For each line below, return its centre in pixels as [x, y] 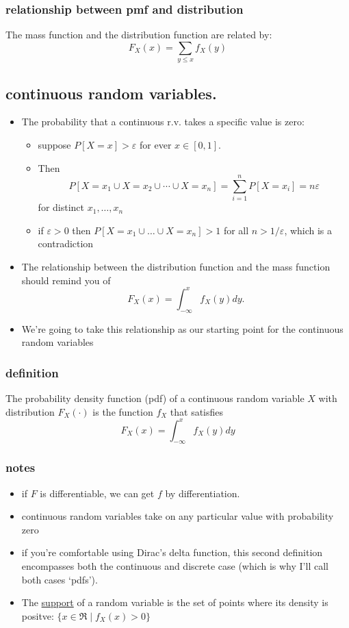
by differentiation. [203, 493]
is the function [123, 411]
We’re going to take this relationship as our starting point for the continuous [182, 328]
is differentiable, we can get [97, 493]
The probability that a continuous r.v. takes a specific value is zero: [163, 122]
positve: [38, 615]
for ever [156, 144]
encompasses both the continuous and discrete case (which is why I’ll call [175, 566]
